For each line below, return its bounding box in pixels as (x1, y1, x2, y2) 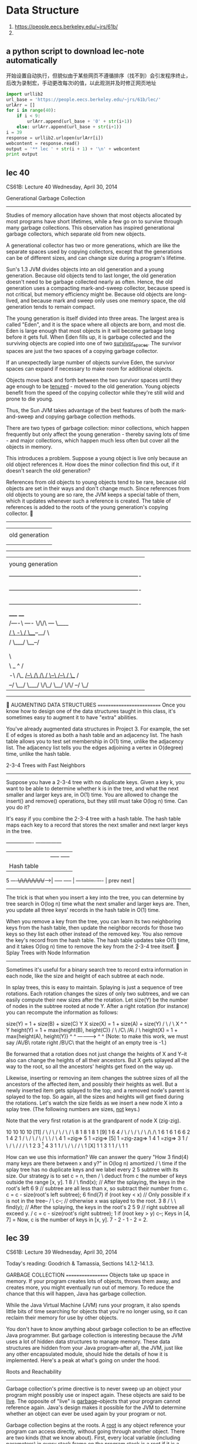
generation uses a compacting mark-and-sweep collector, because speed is (6, 285, 191, 292)
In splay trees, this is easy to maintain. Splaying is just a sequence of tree (6, 983, 183, 990)
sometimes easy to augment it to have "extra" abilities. (6, 713, 138, 721)
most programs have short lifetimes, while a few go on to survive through (6, 218, 183, 225)
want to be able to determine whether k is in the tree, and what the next (6, 785, 179, 792)
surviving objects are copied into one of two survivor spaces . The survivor (6, 340, 182, 348)
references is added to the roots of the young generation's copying (6, 503, 168, 510)
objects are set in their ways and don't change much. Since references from (6, 484, 190, 492)
